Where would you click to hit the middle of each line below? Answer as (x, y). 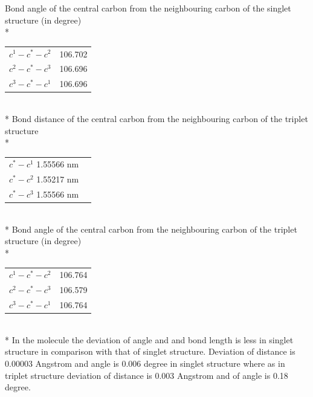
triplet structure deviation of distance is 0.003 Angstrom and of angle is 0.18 (147, 375)
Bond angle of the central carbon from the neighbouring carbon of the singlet (148, 8)
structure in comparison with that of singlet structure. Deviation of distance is (150, 351)
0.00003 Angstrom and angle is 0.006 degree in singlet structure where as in (145, 363)
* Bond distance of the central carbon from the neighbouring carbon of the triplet (156, 118)
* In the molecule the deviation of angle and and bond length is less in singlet (149, 339)
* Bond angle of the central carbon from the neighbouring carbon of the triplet (151, 229)
